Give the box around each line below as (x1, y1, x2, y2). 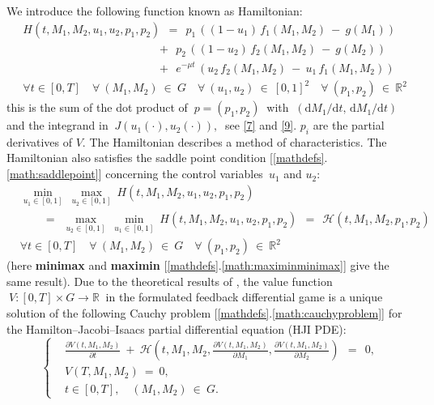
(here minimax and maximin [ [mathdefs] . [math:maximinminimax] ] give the (6, 257, 389, 274)
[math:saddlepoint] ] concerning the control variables (6, 165, 263, 182)
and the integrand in (6, 117, 108, 134)
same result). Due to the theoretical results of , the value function (6, 272, 333, 289)
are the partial (313, 117, 385, 134)
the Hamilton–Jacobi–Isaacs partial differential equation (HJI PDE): (6, 320, 347, 337)
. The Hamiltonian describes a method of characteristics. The (82, 133, 387, 150)
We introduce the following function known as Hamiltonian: (6, 2, 303, 19)
